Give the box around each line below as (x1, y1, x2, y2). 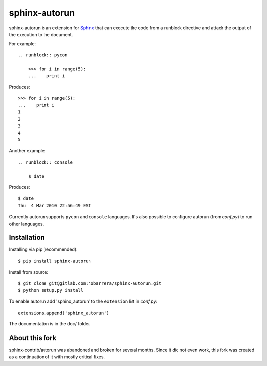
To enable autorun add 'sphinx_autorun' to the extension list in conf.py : (9, 298, 158, 304)
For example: (9, 41, 36, 46)
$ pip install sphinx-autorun (18, 258, 91, 264)
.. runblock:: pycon (18, 52, 68, 58)
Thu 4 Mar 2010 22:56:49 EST (18, 203, 91, 208)
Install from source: (9, 269, 49, 275)
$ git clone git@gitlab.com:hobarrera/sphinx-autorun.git (18, 280, 162, 286)
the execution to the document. (9, 31, 73, 37)
